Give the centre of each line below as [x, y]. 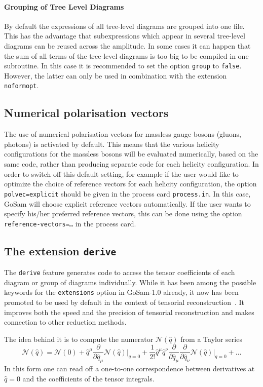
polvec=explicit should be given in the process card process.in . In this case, [127, 193]
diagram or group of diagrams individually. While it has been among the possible [130, 282]
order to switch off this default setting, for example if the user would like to [121, 173]
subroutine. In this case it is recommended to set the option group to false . [123, 66]
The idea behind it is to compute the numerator [79, 339]
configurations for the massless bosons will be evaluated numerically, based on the [131, 154]
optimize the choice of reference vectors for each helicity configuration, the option [130, 184]
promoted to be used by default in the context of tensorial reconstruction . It [124, 302]
